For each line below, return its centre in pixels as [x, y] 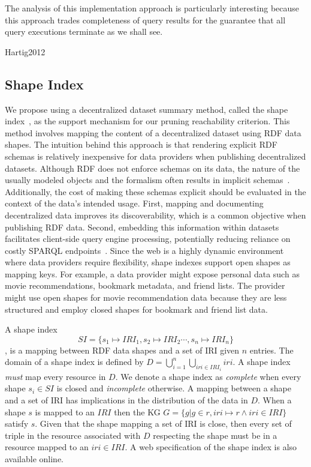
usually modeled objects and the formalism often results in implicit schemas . [147, 180]
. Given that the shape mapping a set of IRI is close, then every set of [163, 423]
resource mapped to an [47, 447]
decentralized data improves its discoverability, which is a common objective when [155, 215]
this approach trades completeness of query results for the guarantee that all [145, 20]
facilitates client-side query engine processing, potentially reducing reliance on [148, 239]
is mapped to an [65, 411]
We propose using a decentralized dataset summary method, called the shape [147, 109]
